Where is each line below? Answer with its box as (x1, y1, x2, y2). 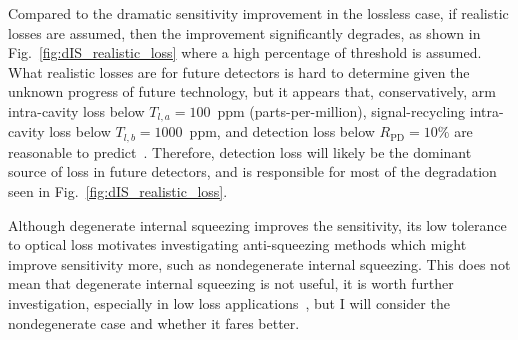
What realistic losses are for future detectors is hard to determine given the (8, 61, 470, 82)
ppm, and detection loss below (189, 121, 375, 142)
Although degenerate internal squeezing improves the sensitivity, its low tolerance (8, 214, 507, 235)
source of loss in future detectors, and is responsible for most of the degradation (8, 161, 497, 182)
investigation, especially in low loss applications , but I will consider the (8, 293, 450, 314)
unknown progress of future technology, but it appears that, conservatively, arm (8, 81, 496, 102)
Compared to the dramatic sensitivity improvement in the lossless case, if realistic (8, 3, 509, 23)
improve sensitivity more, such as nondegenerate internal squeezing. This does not (8, 253, 511, 274)
